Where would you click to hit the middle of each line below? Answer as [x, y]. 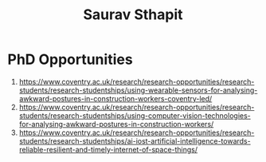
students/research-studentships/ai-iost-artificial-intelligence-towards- [135, 140]
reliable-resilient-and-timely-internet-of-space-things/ [108, 149]
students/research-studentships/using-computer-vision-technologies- [135, 115]
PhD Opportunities [70, 59]
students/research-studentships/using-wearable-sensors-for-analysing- [138, 90]
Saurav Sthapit [133, 15]
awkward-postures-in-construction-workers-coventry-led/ [115, 98]
